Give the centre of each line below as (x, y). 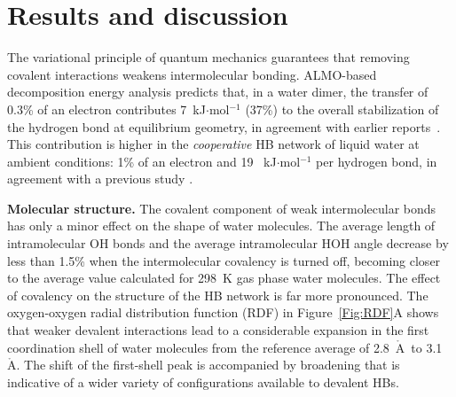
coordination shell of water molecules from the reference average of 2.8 (198, 347)
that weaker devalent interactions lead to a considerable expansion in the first (218, 330)
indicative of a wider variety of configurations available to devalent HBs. (203, 381)
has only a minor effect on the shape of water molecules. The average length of (221, 226)
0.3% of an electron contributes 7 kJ (106, 109)
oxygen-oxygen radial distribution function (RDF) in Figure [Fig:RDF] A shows (223, 312)
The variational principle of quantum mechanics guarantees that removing (208, 57)
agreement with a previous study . (100, 179)
